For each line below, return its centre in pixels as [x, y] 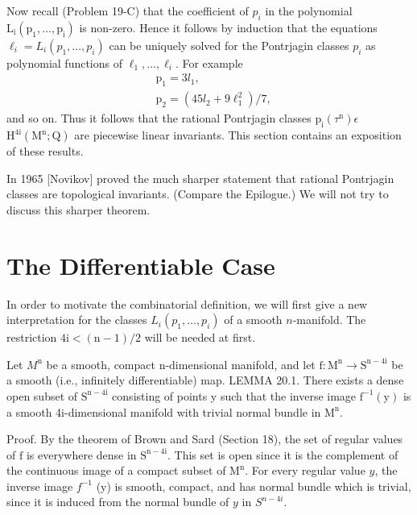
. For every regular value [305, 470]
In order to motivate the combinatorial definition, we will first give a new [187, 303]
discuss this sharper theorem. [78, 209]
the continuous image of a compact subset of [116, 470]
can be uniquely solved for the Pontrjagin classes [229, 45]
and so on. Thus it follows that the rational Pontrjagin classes [159, 118]
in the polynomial [309, 10]
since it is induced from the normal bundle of [118, 502]
